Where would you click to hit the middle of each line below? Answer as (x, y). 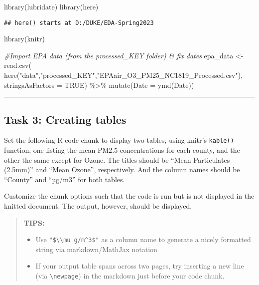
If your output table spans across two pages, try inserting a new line (140, 266)
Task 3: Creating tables (65, 119)
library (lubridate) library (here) (51, 6)
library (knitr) (24, 39)
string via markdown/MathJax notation (96, 249)
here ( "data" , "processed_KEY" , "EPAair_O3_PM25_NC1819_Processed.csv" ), (124, 75)
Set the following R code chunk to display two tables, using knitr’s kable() (119, 140)
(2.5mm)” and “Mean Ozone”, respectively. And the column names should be (122, 169)
